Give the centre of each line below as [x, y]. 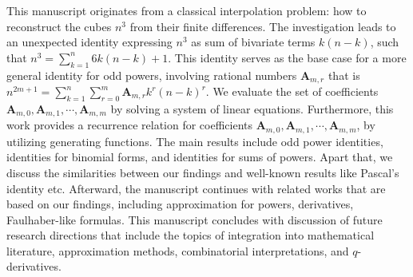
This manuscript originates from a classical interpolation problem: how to [187, 10]
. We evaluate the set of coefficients [292, 91]
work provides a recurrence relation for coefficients [130, 125]
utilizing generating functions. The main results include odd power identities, [195, 141]
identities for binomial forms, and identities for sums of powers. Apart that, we [200, 157]
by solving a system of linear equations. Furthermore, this [252, 108]
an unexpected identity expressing [89, 42]
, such [385, 42]
